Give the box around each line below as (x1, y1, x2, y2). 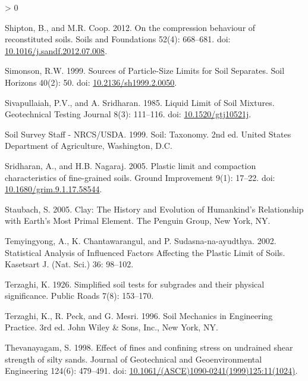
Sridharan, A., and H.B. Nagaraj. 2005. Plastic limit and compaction (5, 159, 256, 171)
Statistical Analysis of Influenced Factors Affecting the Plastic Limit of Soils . (5, 246, 285, 258)
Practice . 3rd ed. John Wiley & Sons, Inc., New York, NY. (5, 321, 218, 333)
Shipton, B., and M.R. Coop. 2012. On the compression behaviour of (5, 21, 256, 33)
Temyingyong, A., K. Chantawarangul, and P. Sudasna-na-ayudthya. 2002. (5, 234, 276, 246)
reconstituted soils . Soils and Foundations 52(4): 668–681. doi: (5, 33, 231, 45)
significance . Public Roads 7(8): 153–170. (5, 289, 154, 302)
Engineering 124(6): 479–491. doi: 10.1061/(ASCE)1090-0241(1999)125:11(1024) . (5, 364, 298, 377)
